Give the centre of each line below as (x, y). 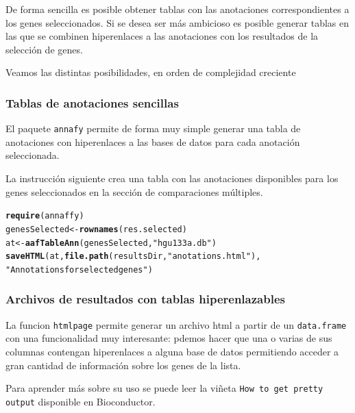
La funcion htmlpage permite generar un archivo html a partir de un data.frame (176, 324)
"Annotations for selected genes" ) (79, 270)
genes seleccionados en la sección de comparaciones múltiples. (134, 191)
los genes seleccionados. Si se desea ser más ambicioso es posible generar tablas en (177, 22)
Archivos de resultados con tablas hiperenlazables (145, 299)
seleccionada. (33, 155)
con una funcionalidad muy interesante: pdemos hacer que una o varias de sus (169, 338)
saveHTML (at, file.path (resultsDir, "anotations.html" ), (133, 256)
